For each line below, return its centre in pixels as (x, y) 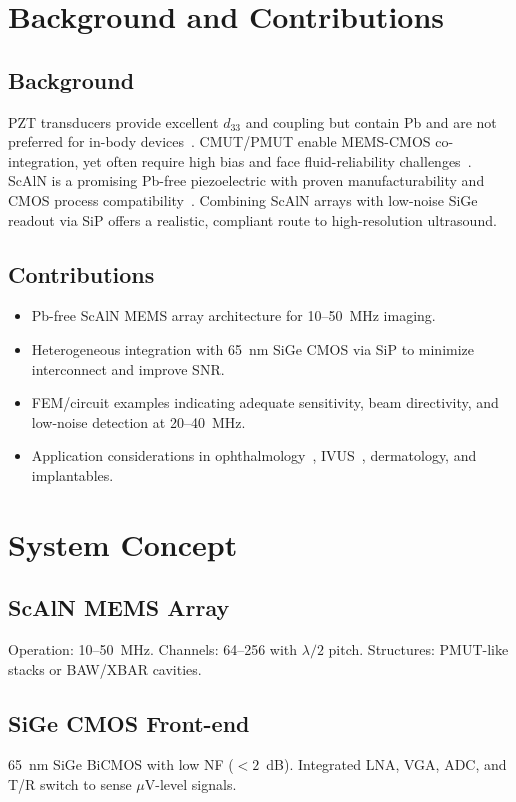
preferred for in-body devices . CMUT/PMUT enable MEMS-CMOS (219, 141)
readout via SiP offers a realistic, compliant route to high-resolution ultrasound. (252, 219)
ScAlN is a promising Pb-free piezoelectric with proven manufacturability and (246, 180)
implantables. (72, 474)
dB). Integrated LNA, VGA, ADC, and (386, 764)
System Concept (123, 543)
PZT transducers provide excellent (113, 121)
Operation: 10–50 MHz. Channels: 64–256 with (153, 649)
